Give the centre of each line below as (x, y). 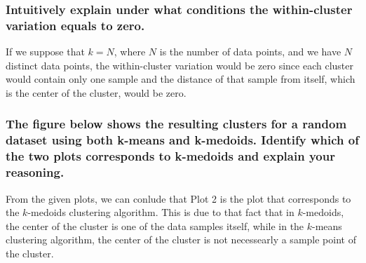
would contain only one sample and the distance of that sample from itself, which (181, 79)
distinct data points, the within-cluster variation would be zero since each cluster (179, 65)
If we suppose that (45, 52)
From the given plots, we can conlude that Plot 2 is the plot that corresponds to (178, 198)
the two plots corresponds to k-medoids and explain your (170, 156)
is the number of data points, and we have (250, 52)
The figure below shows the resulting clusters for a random (176, 124)
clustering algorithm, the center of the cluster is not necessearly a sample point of (181, 240)
